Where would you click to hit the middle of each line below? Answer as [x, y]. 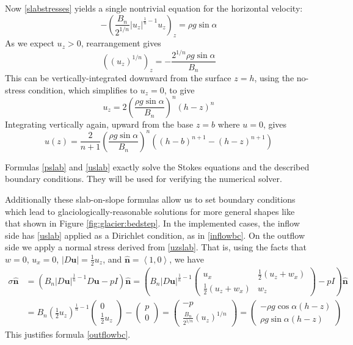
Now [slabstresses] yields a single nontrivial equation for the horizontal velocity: [154, 8]
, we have [187, 259]
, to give [179, 89]
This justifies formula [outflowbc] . [68, 334]
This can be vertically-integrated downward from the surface [118, 78]
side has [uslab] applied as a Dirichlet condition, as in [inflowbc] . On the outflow [155, 235]
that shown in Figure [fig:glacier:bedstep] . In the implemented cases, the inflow [152, 223]
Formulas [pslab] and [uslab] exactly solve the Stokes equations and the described [157, 166]
